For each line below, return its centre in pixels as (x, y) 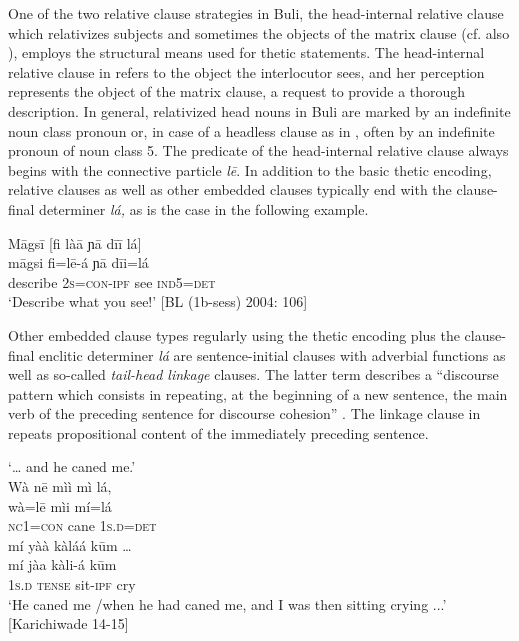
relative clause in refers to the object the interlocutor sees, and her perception (246, 71)
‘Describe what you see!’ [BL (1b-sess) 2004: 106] (158, 301)
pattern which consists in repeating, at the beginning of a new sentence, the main (258, 393)
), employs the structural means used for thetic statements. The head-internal (246, 52)
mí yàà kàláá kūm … (70, 544)
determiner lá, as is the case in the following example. (204, 208)
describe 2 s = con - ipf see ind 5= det (112, 281)
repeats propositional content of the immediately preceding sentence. (218, 432)
